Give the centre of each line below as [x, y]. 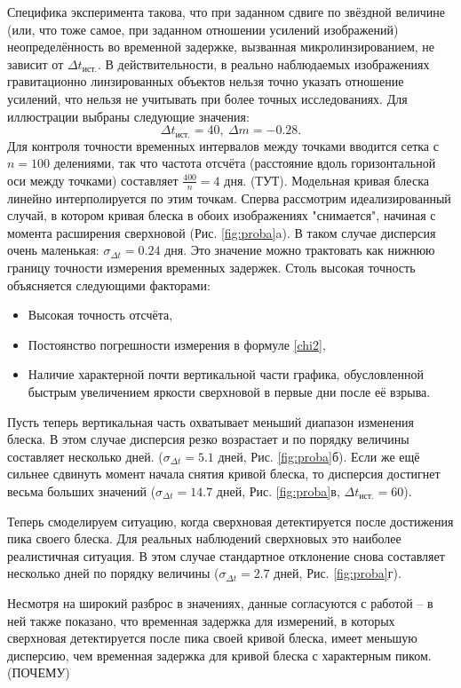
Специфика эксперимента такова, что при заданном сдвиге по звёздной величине [226, 12]
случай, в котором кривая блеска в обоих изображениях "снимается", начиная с [222, 215]
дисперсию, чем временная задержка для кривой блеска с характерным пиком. [219, 655]
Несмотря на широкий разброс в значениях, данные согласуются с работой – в [220, 602]
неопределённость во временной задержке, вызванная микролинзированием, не [221, 47]
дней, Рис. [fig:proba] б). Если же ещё [319, 456]
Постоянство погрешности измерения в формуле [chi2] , [177, 344]
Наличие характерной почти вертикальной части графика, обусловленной [226, 374]
